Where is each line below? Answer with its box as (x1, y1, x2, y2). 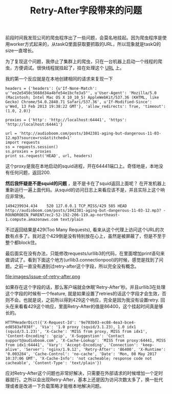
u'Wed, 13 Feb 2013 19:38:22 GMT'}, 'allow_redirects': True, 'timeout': (5, 104, 166, 109)
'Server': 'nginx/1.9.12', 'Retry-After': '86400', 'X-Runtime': (24, 347, 166, 352)
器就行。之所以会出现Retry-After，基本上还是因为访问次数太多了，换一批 (5, 377, 159, 383)
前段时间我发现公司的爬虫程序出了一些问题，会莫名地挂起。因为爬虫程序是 (5, 34, 162, 41)
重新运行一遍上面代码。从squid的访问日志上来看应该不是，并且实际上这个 (5, 187, 161, 193)
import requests (5, 140, 40, 145)
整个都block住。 (5, 239, 40, 246)
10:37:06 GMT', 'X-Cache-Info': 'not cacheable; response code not (5, 356, 153, 361)
